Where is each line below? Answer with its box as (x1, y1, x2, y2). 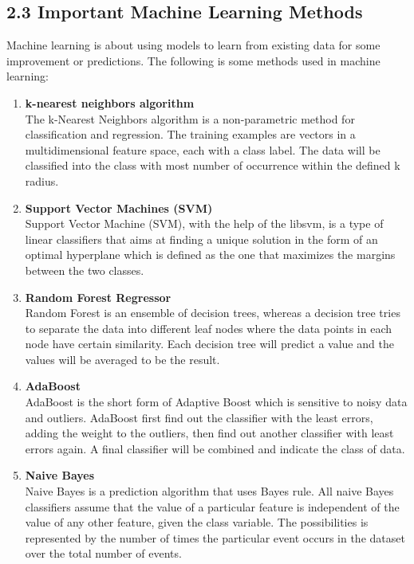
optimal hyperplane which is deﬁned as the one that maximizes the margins (25, 246, 396, 263)
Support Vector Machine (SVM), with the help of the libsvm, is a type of (25, 215, 384, 232)
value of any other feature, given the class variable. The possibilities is (25, 514, 369, 531)
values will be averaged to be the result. (25, 351, 220, 367)
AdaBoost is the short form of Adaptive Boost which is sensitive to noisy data (25, 394, 408, 410)
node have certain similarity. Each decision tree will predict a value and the (25, 335, 394, 352)
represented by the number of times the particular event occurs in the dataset (25, 529, 405, 546)
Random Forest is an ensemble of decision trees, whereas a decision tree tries (25, 304, 400, 321)
